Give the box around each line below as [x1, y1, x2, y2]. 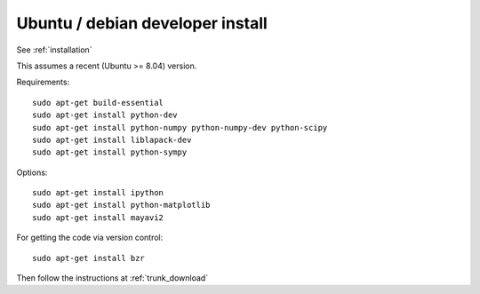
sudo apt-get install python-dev [32, 110, 178, 120]
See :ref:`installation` [16, 44, 92, 55]
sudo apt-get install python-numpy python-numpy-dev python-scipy [32, 123, 328, 132]
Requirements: [16, 76, 70, 88]
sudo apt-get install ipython [32, 187, 164, 198]
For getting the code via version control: [16, 232, 164, 243]
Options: [16, 167, 48, 178]
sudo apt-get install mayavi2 [32, 212, 164, 222]
